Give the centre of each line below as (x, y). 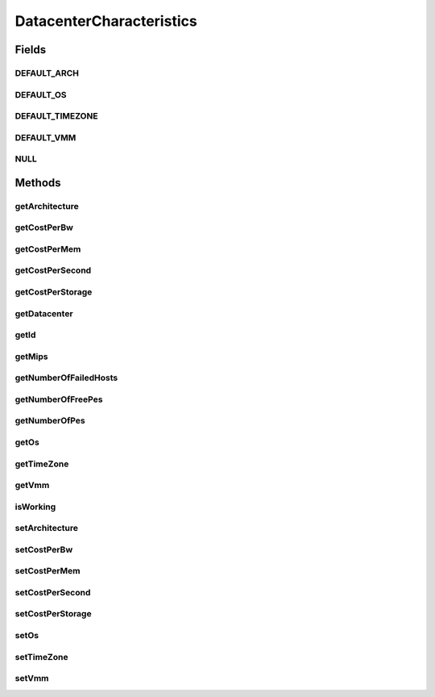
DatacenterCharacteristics (106, 21)
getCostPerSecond (53, 270)
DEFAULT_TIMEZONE (56, 116)
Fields (31, 50)
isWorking (35, 507)
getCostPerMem (48, 248)
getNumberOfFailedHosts (66, 378)
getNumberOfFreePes (59, 399)
